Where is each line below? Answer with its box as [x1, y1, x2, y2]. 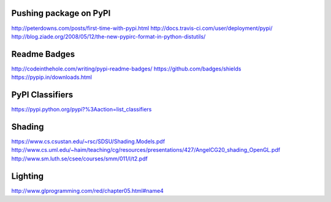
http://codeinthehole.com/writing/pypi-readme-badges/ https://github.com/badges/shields [11, 65, 242, 72]
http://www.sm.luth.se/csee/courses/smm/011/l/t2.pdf [11, 155, 148, 162]
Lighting [11, 171, 44, 181]
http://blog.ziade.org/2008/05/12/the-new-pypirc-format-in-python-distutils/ [11, 32, 206, 40]
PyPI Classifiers [11, 89, 74, 100]
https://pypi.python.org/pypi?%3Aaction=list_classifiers [11, 106, 152, 113]
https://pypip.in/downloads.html [11, 73, 92, 81]
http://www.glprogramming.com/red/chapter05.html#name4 [11, 187, 164, 194]
